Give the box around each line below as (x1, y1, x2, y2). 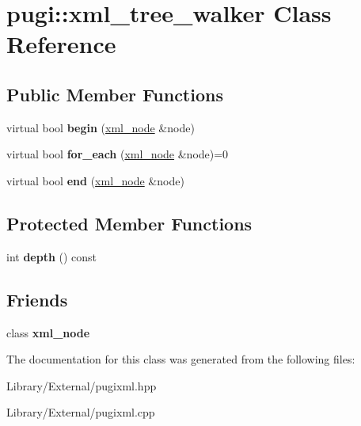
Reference (6, 28, 116, 60)
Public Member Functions (6, 82, 223, 106)
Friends (6, 287, 68, 311)
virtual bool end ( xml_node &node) (6, 172, 184, 188)
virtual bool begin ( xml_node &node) (6, 119, 195, 135)
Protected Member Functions (6, 211, 253, 235)
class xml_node (6, 324, 90, 340)
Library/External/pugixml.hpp (6, 377, 157, 394)
